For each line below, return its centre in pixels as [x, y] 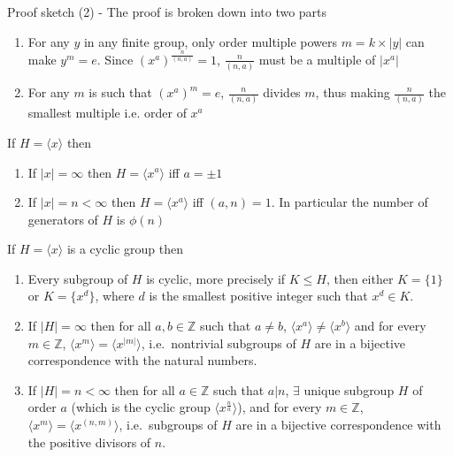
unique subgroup [349, 389]
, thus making [353, 92]
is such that [120, 92]
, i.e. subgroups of [168, 425]
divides [282, 92]
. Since [115, 59]
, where [115, 296]
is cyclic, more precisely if [216, 278]
